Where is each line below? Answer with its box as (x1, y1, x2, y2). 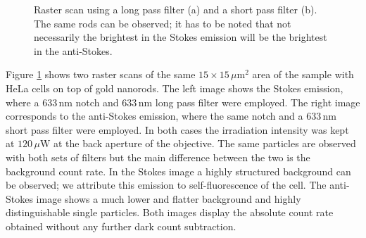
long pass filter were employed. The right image (155, 94, 360, 109)
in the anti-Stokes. (34, 43, 113, 58)
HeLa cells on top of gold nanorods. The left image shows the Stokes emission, (6, 80, 343, 95)
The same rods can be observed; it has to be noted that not (34, 15, 291, 30)
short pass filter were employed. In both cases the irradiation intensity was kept (6, 122, 349, 137)
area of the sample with (252, 67, 354, 82)
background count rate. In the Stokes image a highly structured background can (6, 163, 351, 178)
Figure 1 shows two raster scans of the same (6, 67, 196, 82)
